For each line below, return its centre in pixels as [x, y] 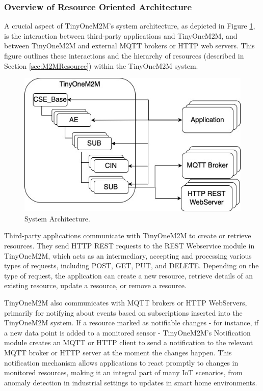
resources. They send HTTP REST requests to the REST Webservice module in [129, 246]
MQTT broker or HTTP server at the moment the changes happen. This [118, 352]
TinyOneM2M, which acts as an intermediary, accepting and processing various [128, 255]
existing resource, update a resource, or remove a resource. [95, 285]
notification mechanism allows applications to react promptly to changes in [121, 362]
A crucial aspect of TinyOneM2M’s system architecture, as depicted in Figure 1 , [130, 26]
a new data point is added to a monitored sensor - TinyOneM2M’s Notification [127, 332]
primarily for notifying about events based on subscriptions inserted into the [123, 312]
